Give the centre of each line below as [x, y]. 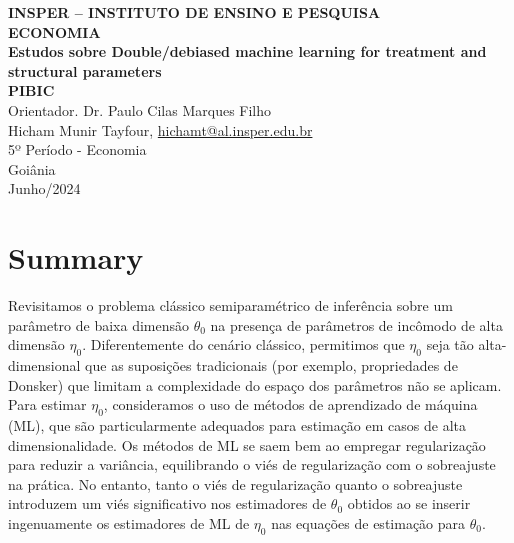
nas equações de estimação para [368, 523]
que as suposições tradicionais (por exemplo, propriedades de [271, 365]
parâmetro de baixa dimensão [98, 324]
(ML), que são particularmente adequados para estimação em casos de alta [237, 425]
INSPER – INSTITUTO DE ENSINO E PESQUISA [194, 12]
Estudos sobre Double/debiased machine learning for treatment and [247, 51]
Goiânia [32, 168]
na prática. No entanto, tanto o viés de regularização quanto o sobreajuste [235, 483]
